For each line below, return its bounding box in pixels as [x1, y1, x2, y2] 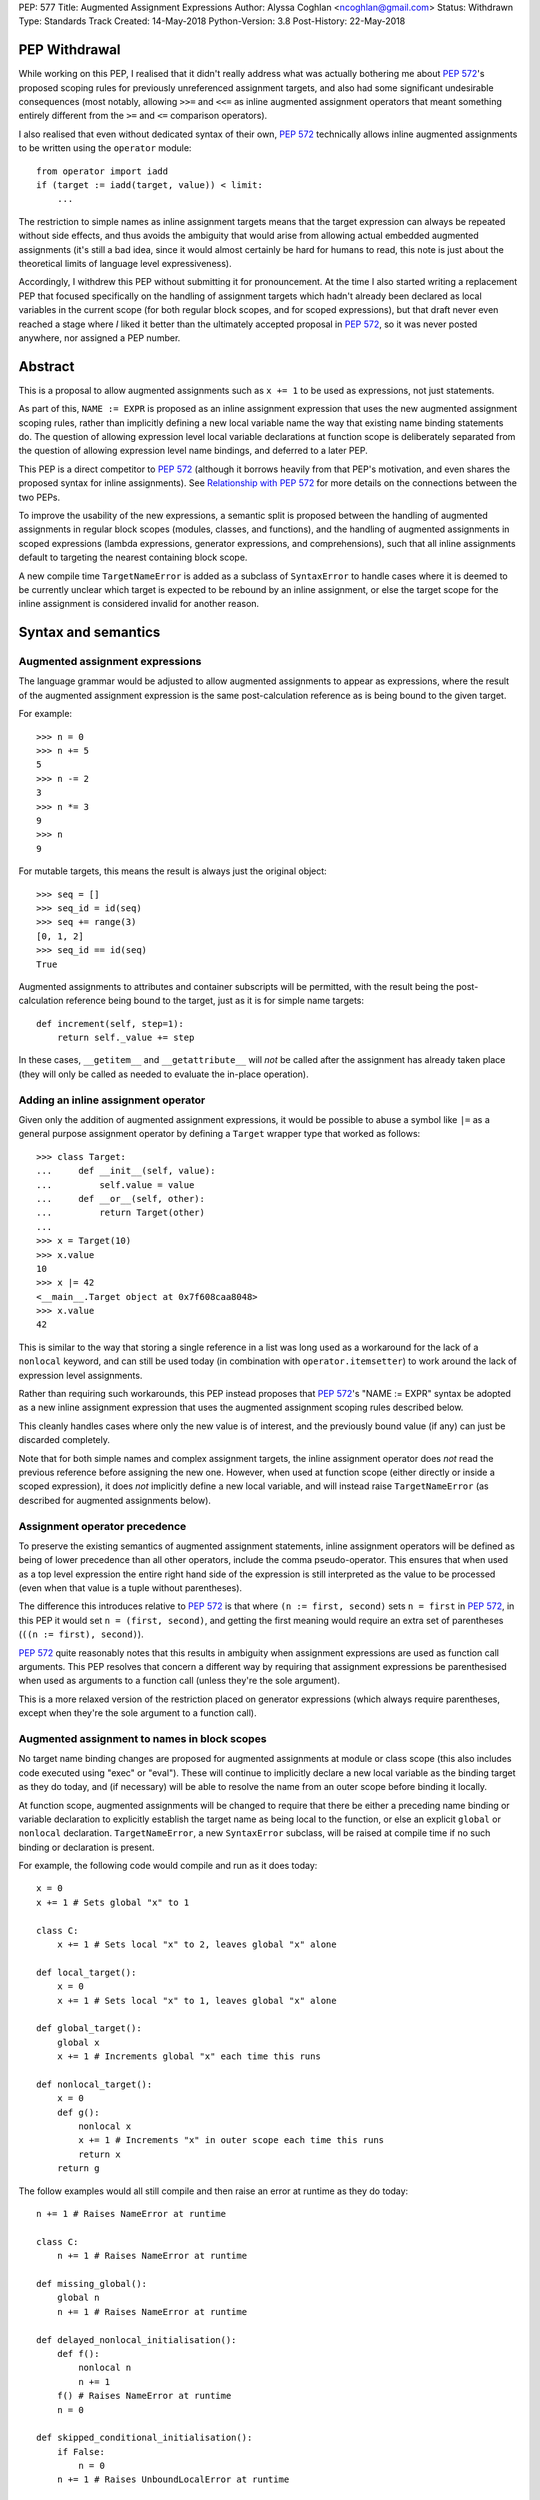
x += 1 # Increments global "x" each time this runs [56, 2051, 322, 2062]
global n [56, 2292, 100, 2304]
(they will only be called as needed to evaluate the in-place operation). [18, 1068, 309, 1080]
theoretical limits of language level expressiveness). [18, 257, 232, 269]
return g [56, 2163, 100, 2174]
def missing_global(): [36, 2278, 148, 2289]
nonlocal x [78, 2121, 132, 2132]
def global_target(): [36, 2023, 142, 2034]
